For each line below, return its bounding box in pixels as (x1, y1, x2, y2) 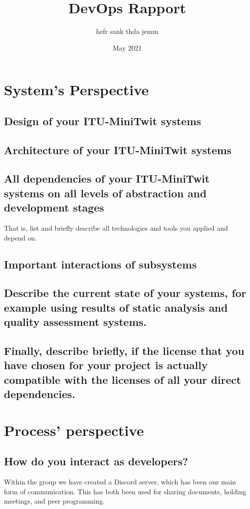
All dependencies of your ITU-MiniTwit (4, 171, 210, 186)
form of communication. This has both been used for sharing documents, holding (4, 486, 247, 496)
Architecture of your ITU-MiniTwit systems (4, 142, 232, 157)
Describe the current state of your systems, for (4, 285, 247, 300)
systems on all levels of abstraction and (4, 185, 207, 200)
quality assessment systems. (4, 314, 147, 329)
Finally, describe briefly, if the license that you (4, 343, 245, 358)
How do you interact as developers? (4, 454, 188, 469)
